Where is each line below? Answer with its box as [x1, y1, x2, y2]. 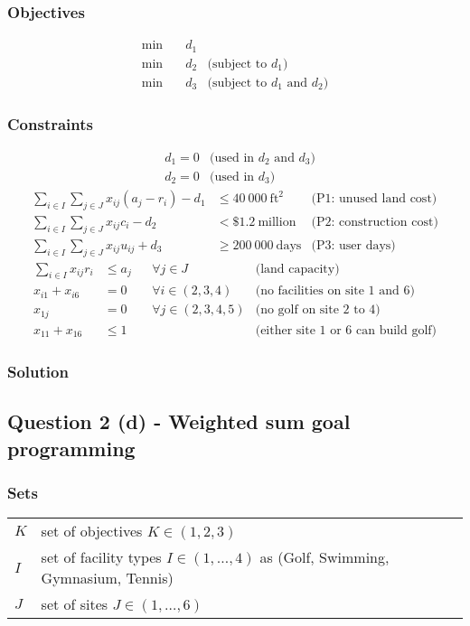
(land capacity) [255, 262, 340, 276]
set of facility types [41, 547, 162, 568]
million [258, 215, 296, 229]
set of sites [41, 593, 108, 615]
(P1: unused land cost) [311, 192, 437, 206]
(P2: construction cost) [311, 215, 438, 229]
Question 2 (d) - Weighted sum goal [7, 407, 351, 435]
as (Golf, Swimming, [259, 547, 390, 568]
